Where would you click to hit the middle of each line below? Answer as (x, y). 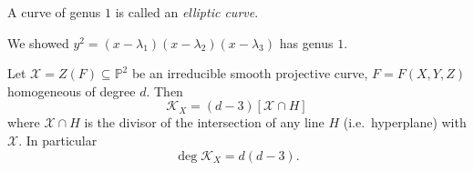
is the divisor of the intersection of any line (204, 122)
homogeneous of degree (72, 91)
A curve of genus (54, 12)
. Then (165, 91)
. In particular (58, 140)
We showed (38, 42)
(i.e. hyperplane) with (405, 122)
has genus (306, 42)
